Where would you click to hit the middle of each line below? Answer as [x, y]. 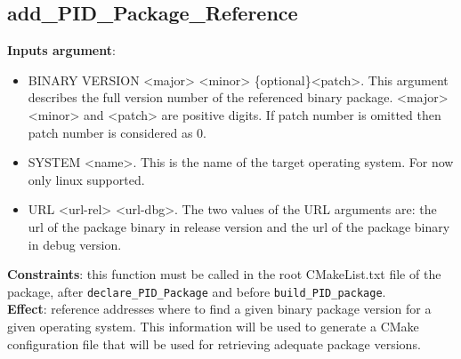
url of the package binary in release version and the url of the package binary [239, 226]
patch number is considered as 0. [117, 132]
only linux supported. [86, 179]
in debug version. [75, 244]
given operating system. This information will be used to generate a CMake [213, 326]
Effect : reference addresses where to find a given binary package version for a [219, 309]
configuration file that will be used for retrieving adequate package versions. [214, 343]
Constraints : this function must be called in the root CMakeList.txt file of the [224, 274]
